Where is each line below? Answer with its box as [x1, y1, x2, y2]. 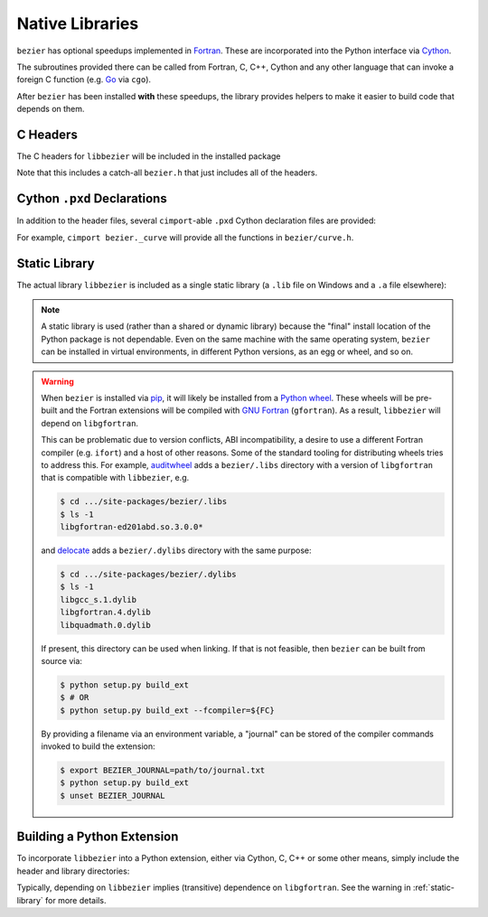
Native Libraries [16, 14, 139, 33]
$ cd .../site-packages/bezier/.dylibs [60, 569, 237, 580]
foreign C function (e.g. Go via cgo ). [16, 74, 152, 85]
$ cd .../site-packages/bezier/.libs [60, 497, 228, 507]
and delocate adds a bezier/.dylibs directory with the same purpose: [41, 545, 312, 556]
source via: [41, 655, 83, 666]
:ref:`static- [412, 882, 455, 894]
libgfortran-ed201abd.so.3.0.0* [60, 522, 203, 532]
